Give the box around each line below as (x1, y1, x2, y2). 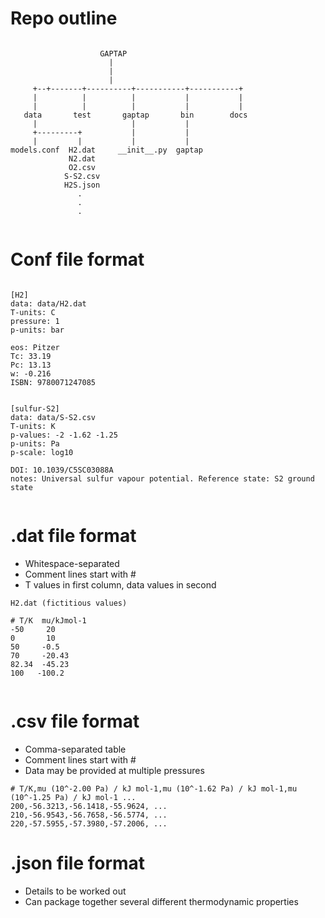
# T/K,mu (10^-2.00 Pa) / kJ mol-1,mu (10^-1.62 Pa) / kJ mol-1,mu (10, 783, 298, 794)
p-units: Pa (10, 438, 60, 449)
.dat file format (10, 525, 137, 547)
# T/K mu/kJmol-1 (10, 615, 87, 626)
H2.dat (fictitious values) (10, 598, 128, 608)
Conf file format (10, 248, 145, 271)
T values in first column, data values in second (24, 578, 217, 591)
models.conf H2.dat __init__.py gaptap (10, 145, 203, 155)
